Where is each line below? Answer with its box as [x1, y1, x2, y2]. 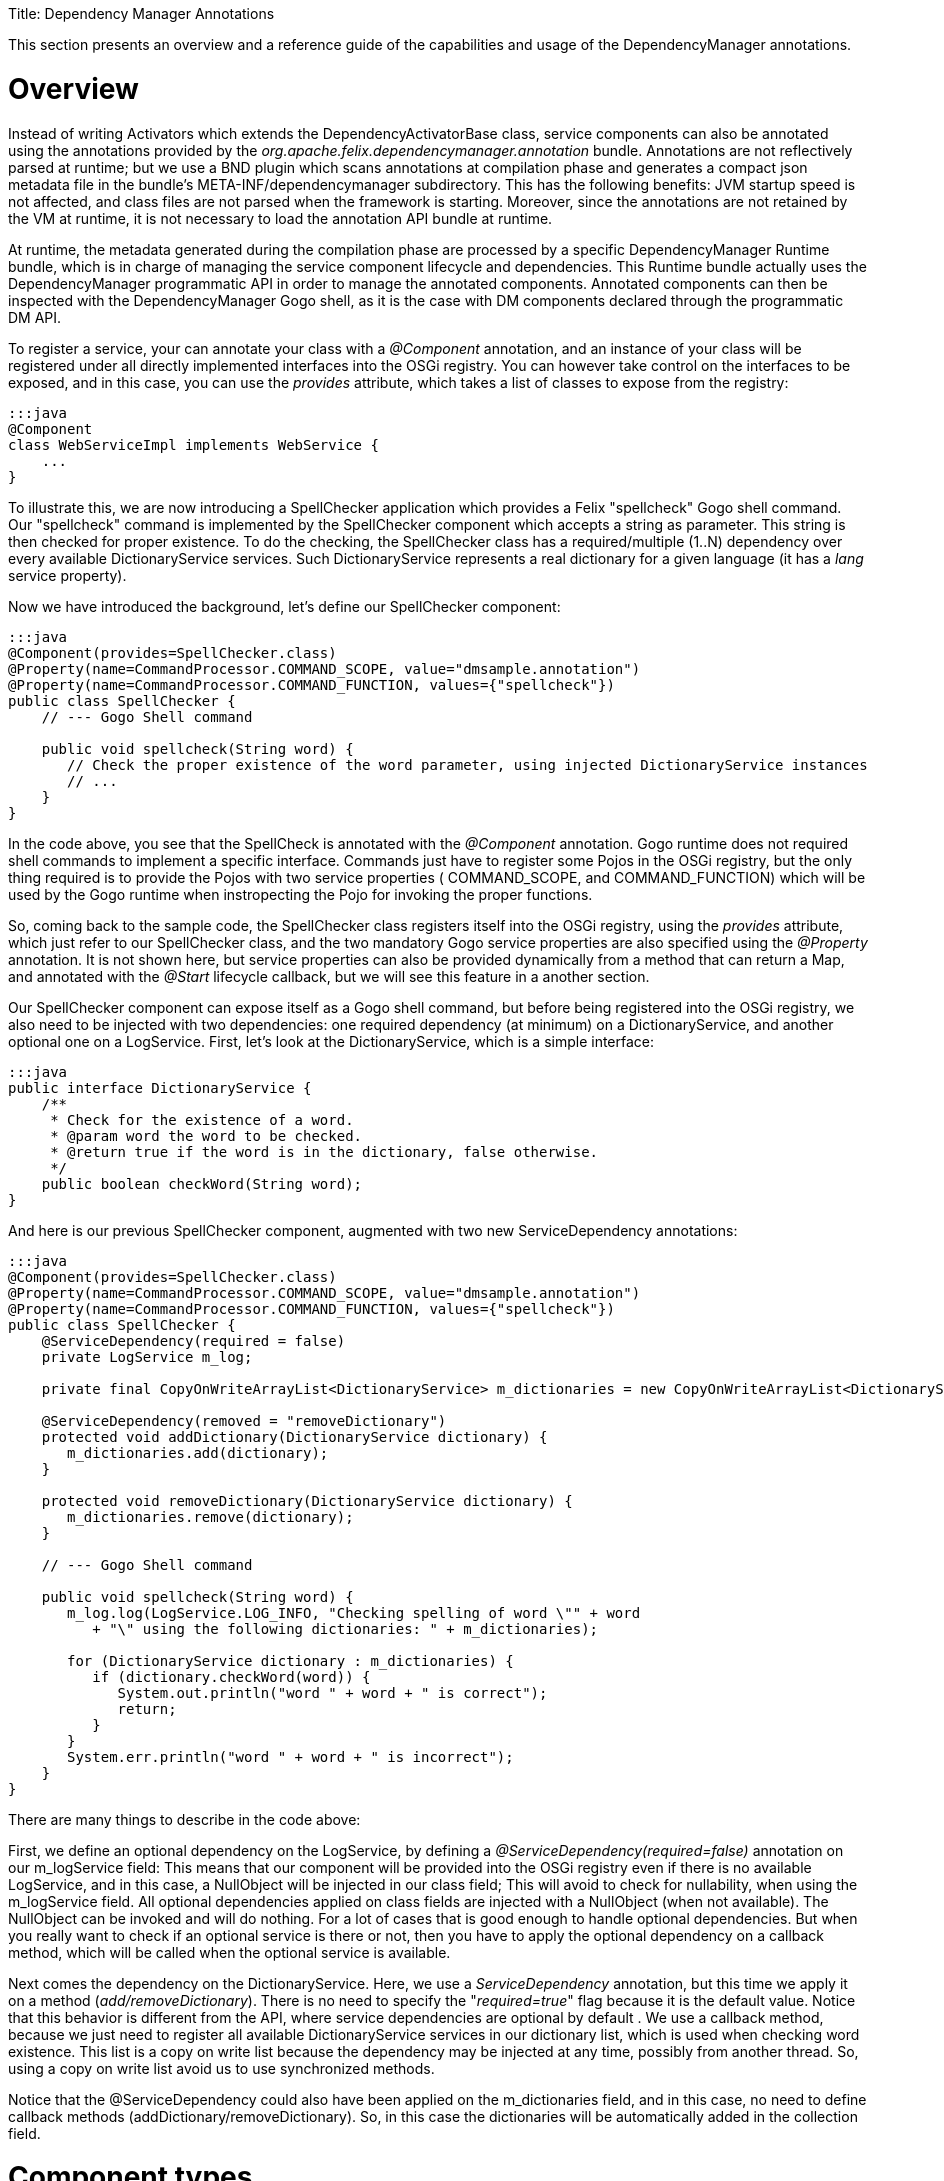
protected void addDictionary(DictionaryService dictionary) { [41, 1428, 548, 1445]
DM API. [8, 308, 62, 326]
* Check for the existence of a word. [50, 1111, 354, 1128]
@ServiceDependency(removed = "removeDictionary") [41, 1412, 447, 1429]
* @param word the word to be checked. [50, 1127, 363, 1144]
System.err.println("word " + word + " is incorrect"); [67, 1748, 514, 1765]
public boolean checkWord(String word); [41, 1175, 363, 1192]
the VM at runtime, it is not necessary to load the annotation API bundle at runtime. [8, 209, 553, 227]
